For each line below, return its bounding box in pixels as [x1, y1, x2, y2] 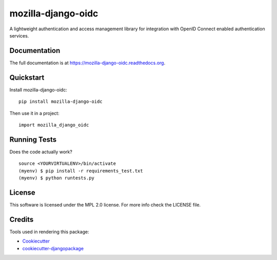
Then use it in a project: [9, 110, 60, 116]
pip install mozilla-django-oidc [18, 99, 103, 105]
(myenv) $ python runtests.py [18, 175, 95, 181]
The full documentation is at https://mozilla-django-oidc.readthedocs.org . [9, 60, 166, 66]
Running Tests [9, 135, 56, 144]
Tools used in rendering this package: [9, 229, 89, 235]
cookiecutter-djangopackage [22, 245, 84, 251]
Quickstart [9, 73, 45, 82]
